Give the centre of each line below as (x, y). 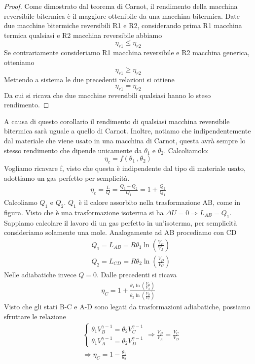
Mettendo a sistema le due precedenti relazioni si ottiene (89, 80)
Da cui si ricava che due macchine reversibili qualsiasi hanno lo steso (108, 95)
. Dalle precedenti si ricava (137, 275)
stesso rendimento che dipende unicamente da (73, 150)
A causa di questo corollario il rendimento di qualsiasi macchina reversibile (117, 121)
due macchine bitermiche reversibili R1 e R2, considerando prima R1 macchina (123, 25)
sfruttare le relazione (35, 316)
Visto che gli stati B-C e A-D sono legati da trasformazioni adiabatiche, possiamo (127, 307)
